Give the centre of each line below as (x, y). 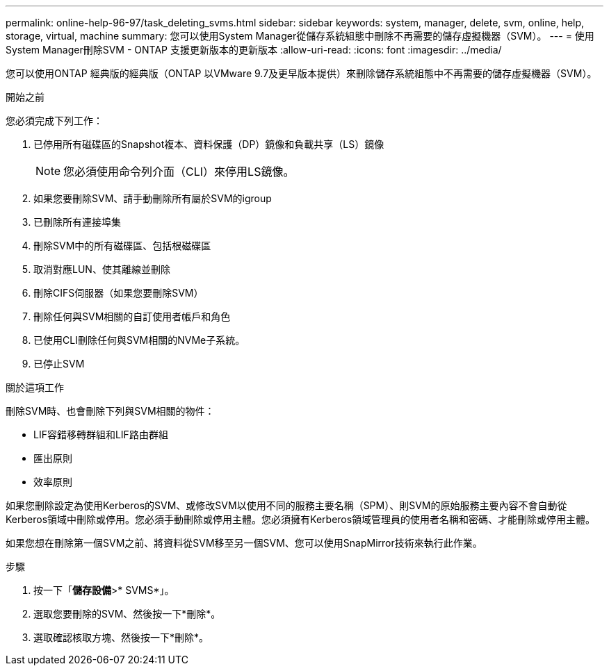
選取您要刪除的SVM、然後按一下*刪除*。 (127, 614)
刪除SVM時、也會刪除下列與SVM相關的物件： (110, 411)
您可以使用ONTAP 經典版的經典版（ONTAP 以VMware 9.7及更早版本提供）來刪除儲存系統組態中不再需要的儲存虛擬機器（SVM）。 (301, 73)
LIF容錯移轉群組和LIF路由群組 (101, 434)
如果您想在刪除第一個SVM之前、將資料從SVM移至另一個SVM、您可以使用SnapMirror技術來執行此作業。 (244, 543)
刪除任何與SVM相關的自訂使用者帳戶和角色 (132, 316)
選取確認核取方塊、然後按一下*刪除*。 (121, 637)
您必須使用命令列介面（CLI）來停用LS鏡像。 (179, 172)
